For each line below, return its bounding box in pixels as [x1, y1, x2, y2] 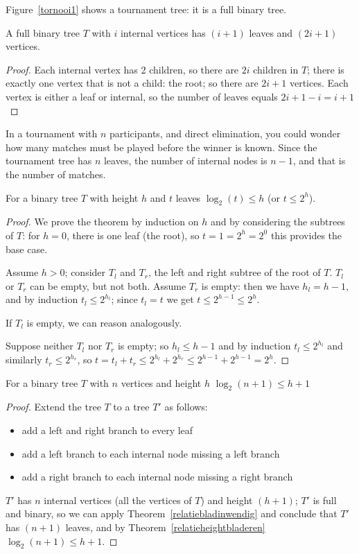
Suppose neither [6, 338, 73, 353]
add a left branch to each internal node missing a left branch [21, 446, 280, 460]
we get [166, 292, 194, 306]
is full [313, 492, 337, 507]
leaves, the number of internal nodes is [103, 153, 268, 168]
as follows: [164, 399, 208, 414]
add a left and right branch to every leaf [21, 423, 193, 438]
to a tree [113, 399, 150, 414]
